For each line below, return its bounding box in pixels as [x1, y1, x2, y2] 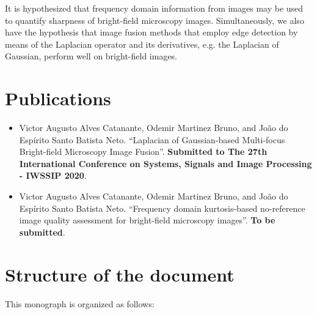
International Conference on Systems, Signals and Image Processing [19, 157, 312, 170]
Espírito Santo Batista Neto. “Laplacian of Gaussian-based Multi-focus [19, 133, 285, 146]
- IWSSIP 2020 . [19, 169, 87, 182]
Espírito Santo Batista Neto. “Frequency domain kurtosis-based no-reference [19, 201, 305, 214]
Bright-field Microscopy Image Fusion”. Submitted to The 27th [19, 145, 268, 158]
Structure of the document [5, 261, 235, 286]
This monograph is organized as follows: [5, 297, 155, 310]
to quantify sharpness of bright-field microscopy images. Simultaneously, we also [5, 13, 304, 26]
